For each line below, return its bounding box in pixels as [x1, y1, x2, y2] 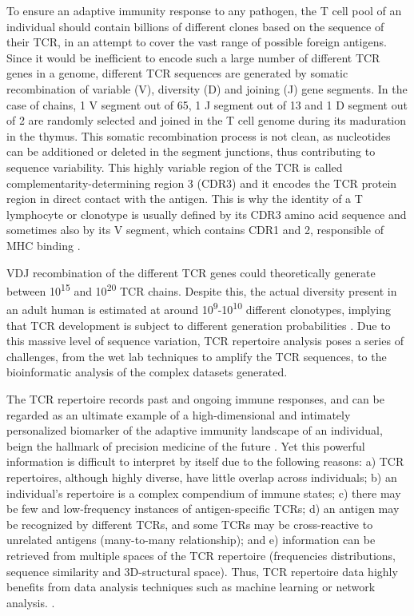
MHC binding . [6, 236, 81, 253]
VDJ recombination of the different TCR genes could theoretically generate [6, 264, 376, 280]
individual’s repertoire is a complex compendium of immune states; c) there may [6, 484, 401, 501]
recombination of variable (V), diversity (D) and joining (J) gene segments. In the [6, 80, 408, 97]
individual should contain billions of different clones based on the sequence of [6, 18, 384, 34]
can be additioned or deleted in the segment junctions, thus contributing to [6, 143, 376, 160]
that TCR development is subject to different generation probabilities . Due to [6, 316, 391, 333]
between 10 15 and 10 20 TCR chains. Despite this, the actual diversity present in [6, 280, 397, 299]
